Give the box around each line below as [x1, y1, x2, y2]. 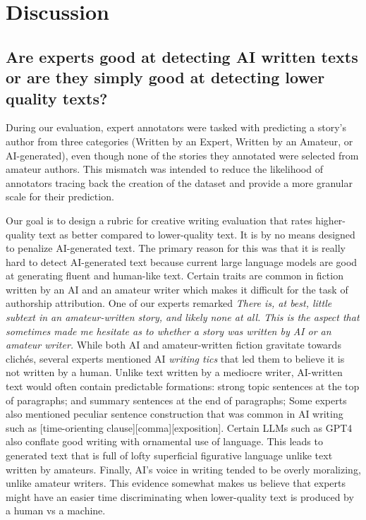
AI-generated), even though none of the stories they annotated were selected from [6, 147, 359, 162]
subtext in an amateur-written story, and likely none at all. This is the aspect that [6, 310, 360, 325]
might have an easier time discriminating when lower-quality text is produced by [6, 489, 354, 504]
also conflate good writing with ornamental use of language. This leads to [6, 434, 323, 449]
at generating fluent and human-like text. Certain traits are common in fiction [6, 268, 343, 283]
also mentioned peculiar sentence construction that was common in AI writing [6, 406, 343, 421]
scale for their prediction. [6, 189, 114, 204]
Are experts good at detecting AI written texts [6, 45, 358, 67]
